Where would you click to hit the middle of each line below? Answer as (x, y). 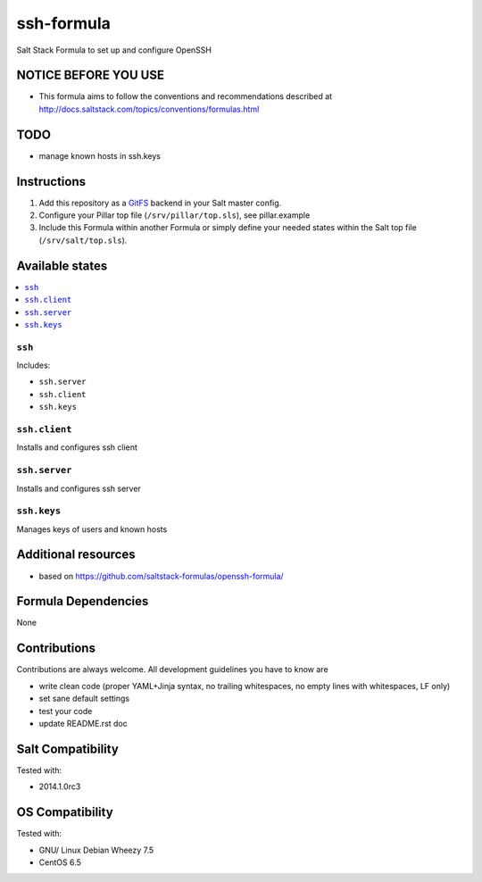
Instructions (51, 182)
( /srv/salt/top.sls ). (83, 240)
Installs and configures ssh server (79, 488)
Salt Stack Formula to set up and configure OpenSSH (114, 50)
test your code (66, 711)
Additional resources (76, 555)
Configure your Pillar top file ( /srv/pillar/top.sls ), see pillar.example (175, 215)
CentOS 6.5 (60, 862)
